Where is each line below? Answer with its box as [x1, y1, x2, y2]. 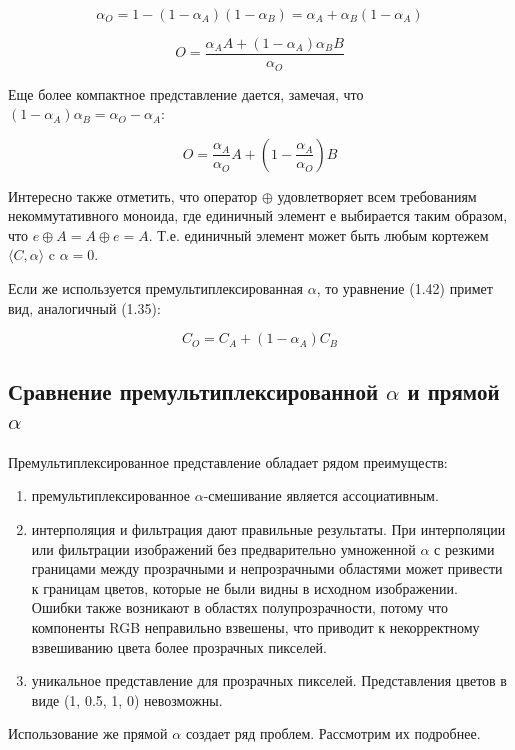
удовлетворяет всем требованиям [277, 185, 477, 206]
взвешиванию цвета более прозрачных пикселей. [31, 636, 328, 657]
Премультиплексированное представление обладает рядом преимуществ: [8, 451, 448, 472]
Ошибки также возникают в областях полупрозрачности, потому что [31, 597, 449, 618]
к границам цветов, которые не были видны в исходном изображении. [31, 577, 458, 598]
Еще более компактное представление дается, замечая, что [8, 83, 364, 104]
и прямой [407, 375, 500, 406]
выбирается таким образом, [340, 205, 508, 226]
